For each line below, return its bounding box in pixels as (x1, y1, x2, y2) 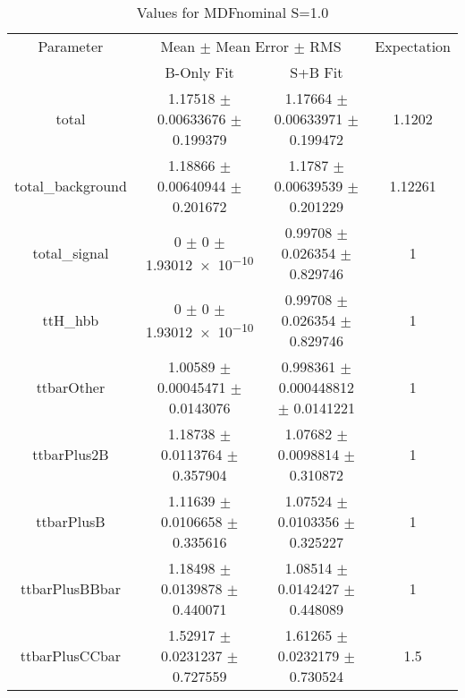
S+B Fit (290, 62, 343, 82)
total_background (14, 175, 127, 196)
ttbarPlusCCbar (20, 645, 122, 666)
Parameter (38, 36, 104, 56)
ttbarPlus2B (32, 444, 109, 464)
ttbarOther (36, 377, 106, 397)
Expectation (375, 36, 451, 56)
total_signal (32, 243, 109, 263)
